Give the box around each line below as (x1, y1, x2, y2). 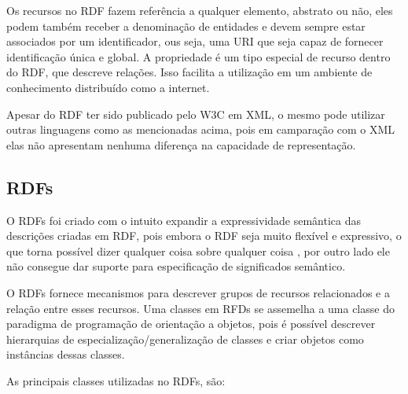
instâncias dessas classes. (6, 346, 125, 363)
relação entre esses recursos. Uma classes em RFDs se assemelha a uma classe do (6, 300, 395, 316)
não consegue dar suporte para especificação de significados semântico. (6, 258, 346, 274)
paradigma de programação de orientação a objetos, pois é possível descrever (6, 315, 376, 332)
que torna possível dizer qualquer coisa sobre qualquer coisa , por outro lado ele (6, 242, 390, 259)
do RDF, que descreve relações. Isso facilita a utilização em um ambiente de (6, 64, 373, 80)
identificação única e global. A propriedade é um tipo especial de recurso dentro (6, 48, 391, 64)
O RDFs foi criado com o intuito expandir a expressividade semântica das (6, 212, 362, 228)
